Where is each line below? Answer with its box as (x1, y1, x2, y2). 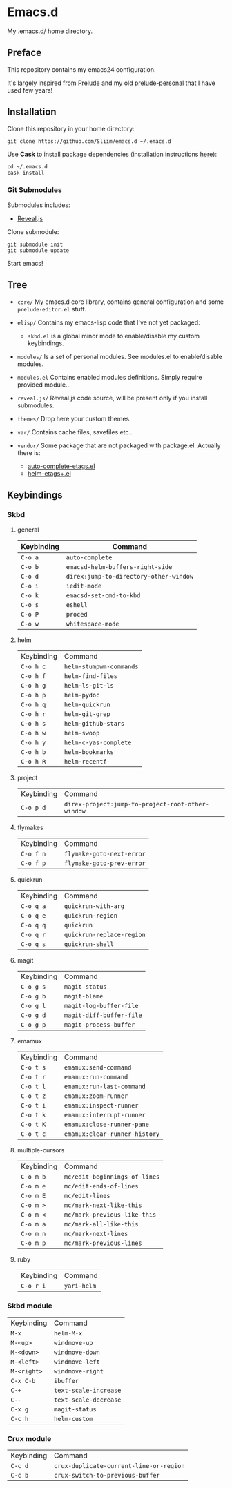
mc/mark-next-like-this (64, 1201, 143, 1209)
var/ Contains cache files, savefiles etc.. (17, 427, 133, 436)
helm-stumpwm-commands (64, 663, 139, 670)
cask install (7, 169, 45, 176)
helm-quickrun (64, 701, 110, 708)
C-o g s (20, 983, 46, 991)
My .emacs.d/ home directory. (7, 27, 93, 35)
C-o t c (20, 1130, 46, 1138)
